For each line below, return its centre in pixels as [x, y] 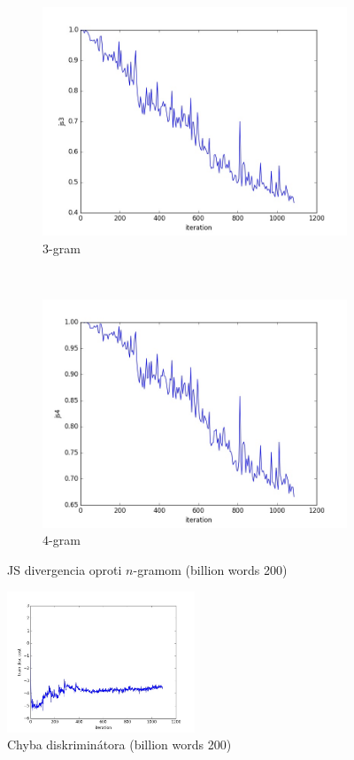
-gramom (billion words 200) [210, 569]
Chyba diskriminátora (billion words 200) [119, 744]
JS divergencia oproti [65, 569]
